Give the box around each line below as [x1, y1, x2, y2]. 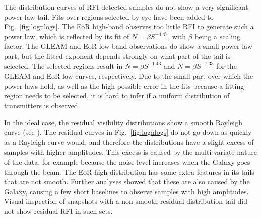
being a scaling [194, 31, 240, 41]
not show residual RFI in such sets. [4, 205, 113, 216]
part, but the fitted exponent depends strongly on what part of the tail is [4, 50, 231, 61]
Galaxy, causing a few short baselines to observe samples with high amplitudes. [4, 186, 249, 196]
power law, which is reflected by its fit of [4, 31, 129, 41]
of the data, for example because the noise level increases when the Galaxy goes [4, 156, 250, 167]
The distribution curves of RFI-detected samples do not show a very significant [4, 2, 248, 12]
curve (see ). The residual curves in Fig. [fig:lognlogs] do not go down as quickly [4, 127, 252, 137]
